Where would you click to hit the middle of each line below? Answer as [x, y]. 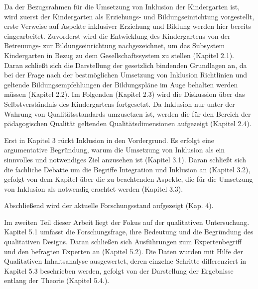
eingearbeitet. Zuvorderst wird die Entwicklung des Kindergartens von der [117, 36]
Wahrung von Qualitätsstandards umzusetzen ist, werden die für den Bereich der [128, 113]
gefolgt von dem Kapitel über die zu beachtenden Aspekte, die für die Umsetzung [129, 179]
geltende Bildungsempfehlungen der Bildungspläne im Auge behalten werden [121, 84]
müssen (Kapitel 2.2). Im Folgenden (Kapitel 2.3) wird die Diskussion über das [125, 94]
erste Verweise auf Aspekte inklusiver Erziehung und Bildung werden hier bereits [128, 26]
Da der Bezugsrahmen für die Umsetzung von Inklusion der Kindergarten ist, [122, 6]
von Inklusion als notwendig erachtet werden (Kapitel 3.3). [94, 188]
